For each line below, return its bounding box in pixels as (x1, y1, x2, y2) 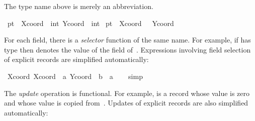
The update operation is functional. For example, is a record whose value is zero (4, 87, 250, 98)
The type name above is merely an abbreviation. (4, 1, 153, 11)
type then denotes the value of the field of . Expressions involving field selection (4, 44, 251, 54)
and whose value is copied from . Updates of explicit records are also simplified (4, 97, 248, 108)
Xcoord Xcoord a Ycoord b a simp (7, 70, 143, 81)
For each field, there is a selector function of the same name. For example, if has (4, 34, 251, 45)
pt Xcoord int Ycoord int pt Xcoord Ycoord (7, 17, 174, 28)
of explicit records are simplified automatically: (4, 54, 149, 64)
